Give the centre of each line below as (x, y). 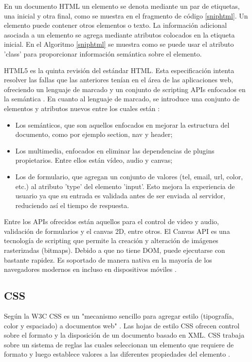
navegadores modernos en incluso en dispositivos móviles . (90, 269)
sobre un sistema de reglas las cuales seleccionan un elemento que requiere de (119, 344)
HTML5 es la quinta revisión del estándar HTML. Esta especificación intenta (119, 70)
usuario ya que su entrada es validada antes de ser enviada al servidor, (120, 196)
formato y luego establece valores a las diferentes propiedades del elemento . (117, 354)
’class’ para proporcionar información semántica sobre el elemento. (103, 53)
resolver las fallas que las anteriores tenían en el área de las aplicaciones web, (119, 80)
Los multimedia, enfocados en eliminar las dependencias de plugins (115, 150)
